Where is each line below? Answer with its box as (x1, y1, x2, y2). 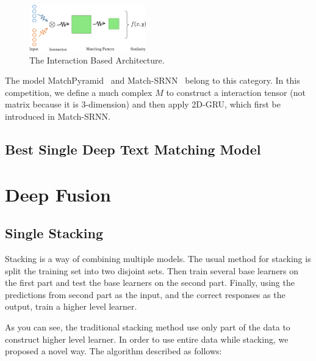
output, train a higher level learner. (5, 300, 137, 313)
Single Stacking (5, 224, 103, 242)
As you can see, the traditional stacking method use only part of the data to (5, 320, 290, 333)
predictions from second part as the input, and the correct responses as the (5, 288, 285, 301)
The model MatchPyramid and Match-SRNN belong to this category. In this (5, 74, 300, 87)
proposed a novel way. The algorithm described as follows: (5, 345, 222, 357)
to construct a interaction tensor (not (166, 86, 306, 98)
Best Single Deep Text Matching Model (5, 139, 261, 158)
